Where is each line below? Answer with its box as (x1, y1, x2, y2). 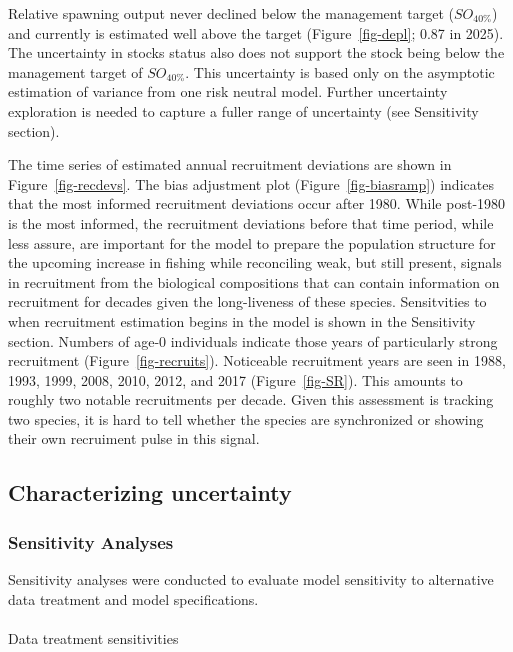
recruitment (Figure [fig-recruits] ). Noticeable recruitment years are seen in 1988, (8, 350, 506, 371)
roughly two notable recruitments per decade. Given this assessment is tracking (8, 389, 494, 410)
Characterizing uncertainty (8, 477, 292, 508)
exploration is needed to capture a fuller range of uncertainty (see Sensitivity (8, 100, 479, 121)
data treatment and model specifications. (8, 588, 259, 609)
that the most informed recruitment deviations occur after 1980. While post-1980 (8, 193, 506, 214)
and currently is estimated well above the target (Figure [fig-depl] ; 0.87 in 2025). (8, 22, 504, 43)
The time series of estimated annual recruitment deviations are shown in (8, 154, 452, 175)
